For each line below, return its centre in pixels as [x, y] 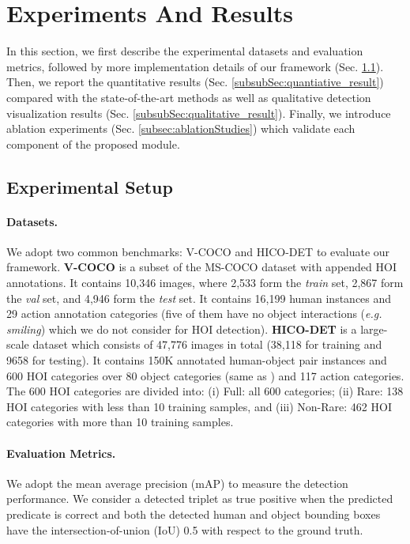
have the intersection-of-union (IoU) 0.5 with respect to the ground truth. [185, 529]
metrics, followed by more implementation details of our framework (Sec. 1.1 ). [195, 66]
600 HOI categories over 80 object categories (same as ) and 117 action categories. [205, 375]
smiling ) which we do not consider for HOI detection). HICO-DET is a [182, 329]
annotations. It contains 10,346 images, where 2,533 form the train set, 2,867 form [205, 283]
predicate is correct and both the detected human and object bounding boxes [194, 514]
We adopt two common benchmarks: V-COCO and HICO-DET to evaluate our [198, 251]
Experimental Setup [90, 186]
